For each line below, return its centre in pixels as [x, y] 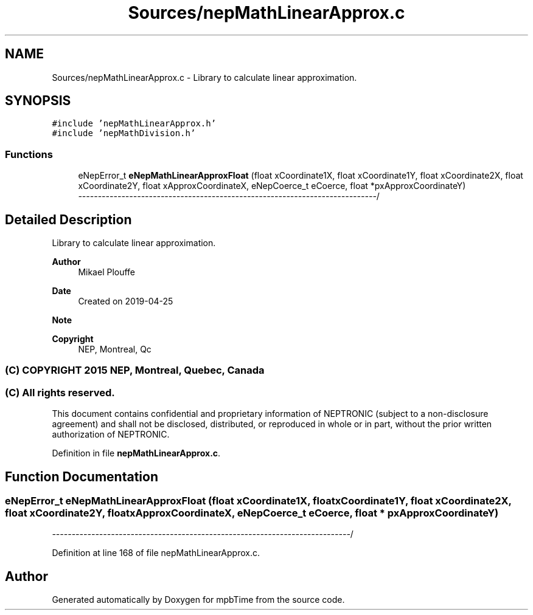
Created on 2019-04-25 [126, 301]
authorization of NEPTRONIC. [111, 435]
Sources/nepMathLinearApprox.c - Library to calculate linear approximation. [204, 77]
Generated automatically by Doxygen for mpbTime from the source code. [198, 600]
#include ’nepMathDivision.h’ [124, 133]
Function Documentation [82, 476]
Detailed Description [68, 219]
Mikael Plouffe [107, 272]
